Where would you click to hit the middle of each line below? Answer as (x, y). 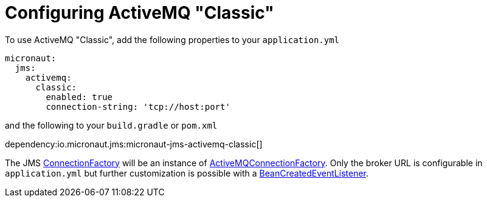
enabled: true (79, 97)
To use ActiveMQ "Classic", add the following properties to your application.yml (172, 39)
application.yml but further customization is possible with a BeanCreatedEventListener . (187, 173)
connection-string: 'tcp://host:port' (138, 106)
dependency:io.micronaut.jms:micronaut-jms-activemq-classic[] (134, 144)
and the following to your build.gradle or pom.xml (111, 125)
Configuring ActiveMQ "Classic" (140, 13)
